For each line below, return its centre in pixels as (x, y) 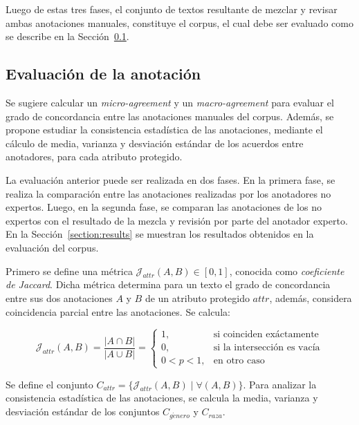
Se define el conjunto (49, 384)
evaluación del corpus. (52, 247)
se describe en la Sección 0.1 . (67, 36)
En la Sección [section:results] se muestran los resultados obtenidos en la (160, 234)
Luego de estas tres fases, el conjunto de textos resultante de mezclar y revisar (172, 9)
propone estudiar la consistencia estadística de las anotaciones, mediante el (164, 130)
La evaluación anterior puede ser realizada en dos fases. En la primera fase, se (171, 179)
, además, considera (311, 297)
